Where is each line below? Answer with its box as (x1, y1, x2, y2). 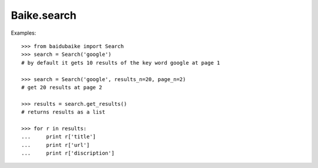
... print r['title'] (21, 133, 97, 140)
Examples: (11, 29, 37, 36)
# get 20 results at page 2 (21, 84, 102, 90)
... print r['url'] (21, 142, 90, 148)
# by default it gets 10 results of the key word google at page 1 (21, 59, 220, 66)
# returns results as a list (21, 109, 105, 116)
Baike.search (11, 9, 77, 22)
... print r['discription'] (21, 150, 115, 157)
